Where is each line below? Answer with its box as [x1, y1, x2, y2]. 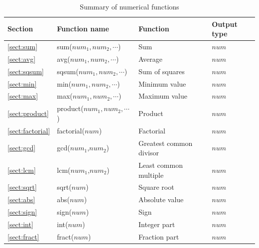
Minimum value [138, 78, 186, 89]
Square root [138, 182, 174, 192]
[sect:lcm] [7, 164, 36, 175]
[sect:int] [7, 219, 33, 229]
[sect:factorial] [7, 125, 50, 135]
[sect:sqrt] [7, 182, 37, 192]
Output [212, 18, 238, 29]
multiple [138, 169, 164, 180]
